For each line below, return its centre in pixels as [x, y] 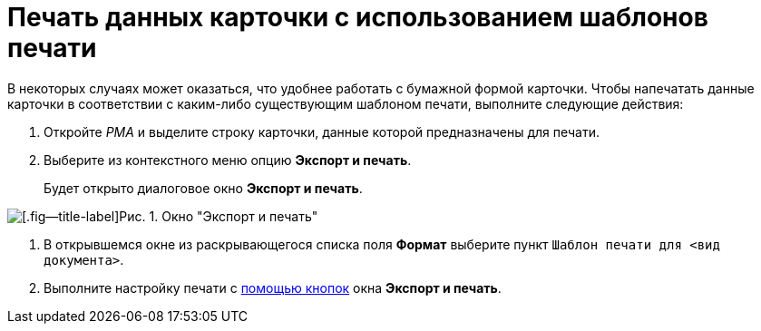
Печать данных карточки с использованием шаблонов [358, 17]
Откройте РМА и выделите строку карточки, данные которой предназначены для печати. [322, 131]
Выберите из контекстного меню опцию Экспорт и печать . [228, 160]
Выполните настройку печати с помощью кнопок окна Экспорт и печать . [273, 287]
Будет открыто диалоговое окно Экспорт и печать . [203, 188]
